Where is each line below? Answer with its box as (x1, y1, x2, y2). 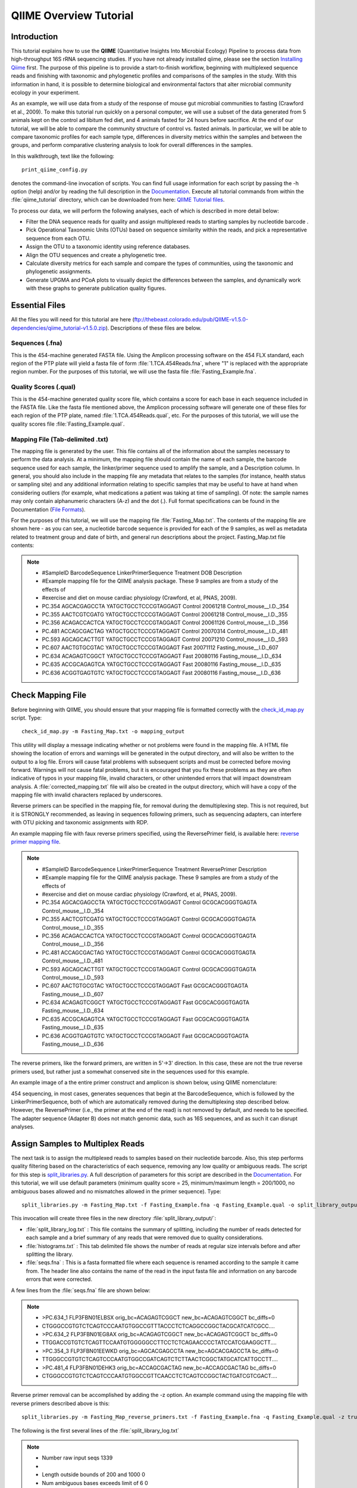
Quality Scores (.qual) (11, 383, 76, 391)
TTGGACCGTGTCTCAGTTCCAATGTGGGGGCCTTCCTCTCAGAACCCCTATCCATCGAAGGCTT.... (42, 1339, 277, 1346)
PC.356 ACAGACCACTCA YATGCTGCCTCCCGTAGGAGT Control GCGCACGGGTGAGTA (42, 932, 256, 939)
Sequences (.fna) (11, 339, 62, 348)
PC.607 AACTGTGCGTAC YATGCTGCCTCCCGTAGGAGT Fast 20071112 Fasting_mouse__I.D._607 (42, 644, 279, 651)
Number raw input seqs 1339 (42, 1454, 113, 1461)
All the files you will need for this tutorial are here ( (11, 316, 134, 323)
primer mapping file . (11, 838, 61, 845)
